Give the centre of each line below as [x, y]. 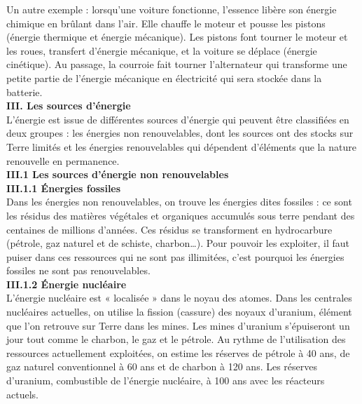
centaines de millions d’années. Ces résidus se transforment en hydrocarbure [169, 229]
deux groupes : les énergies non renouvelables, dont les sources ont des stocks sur [180, 133]
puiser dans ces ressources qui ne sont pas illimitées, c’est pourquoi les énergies [175, 256]
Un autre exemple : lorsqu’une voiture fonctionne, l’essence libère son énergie [172, 9]
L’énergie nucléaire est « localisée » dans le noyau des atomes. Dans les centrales [179, 298]
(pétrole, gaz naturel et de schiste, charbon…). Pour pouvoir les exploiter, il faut [178, 243]
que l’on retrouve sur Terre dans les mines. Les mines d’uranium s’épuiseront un [178, 325]
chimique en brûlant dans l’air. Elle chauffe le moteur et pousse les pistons [166, 23]
